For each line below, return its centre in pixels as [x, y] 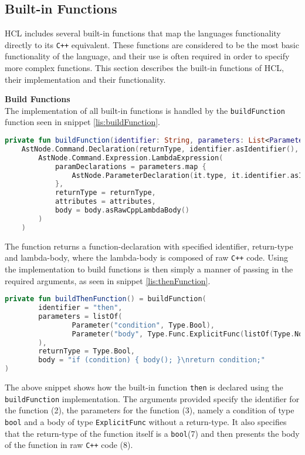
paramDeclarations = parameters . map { [131, 166]
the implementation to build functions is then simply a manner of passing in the [149, 269]
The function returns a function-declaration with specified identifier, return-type [149, 246]
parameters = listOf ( [80, 316]
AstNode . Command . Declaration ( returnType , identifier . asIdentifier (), [160, 149]
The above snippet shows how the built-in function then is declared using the [144, 387]
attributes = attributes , [105, 202]
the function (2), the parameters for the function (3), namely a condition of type [150, 410]
